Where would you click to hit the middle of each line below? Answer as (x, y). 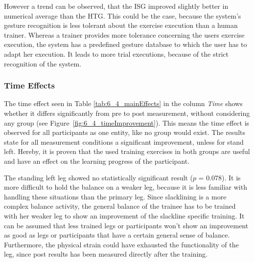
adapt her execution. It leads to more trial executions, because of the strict (116, 54)
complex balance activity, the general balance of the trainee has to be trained (120, 206)
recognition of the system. (43, 63)
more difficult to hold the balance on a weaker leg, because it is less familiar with (126, 187)
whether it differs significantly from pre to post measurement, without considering (127, 113)
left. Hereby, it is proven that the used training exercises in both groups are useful (127, 151)
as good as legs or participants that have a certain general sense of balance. (117, 235)
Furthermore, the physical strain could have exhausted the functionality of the (121, 244)
